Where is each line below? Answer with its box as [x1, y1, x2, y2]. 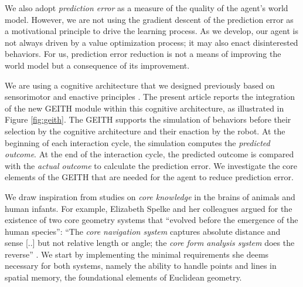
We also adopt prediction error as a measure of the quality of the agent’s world [5, 2, 288, 13]
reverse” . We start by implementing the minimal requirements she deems [5, 248, 269, 260]
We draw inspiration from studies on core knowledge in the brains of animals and [5, 190, 295, 202]
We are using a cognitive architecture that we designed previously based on [5, 79, 275, 91]
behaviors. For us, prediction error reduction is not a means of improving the [5, 48, 281, 60]
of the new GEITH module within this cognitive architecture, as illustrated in [5, 102, 284, 114]
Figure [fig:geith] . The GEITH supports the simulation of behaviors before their [5, 113, 291, 126]
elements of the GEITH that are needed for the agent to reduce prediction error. [5, 171, 294, 183]
